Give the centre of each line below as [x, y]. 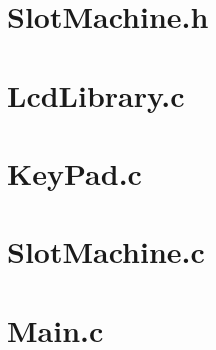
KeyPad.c [74, 172]
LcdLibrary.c [96, 94]
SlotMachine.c [106, 251]
